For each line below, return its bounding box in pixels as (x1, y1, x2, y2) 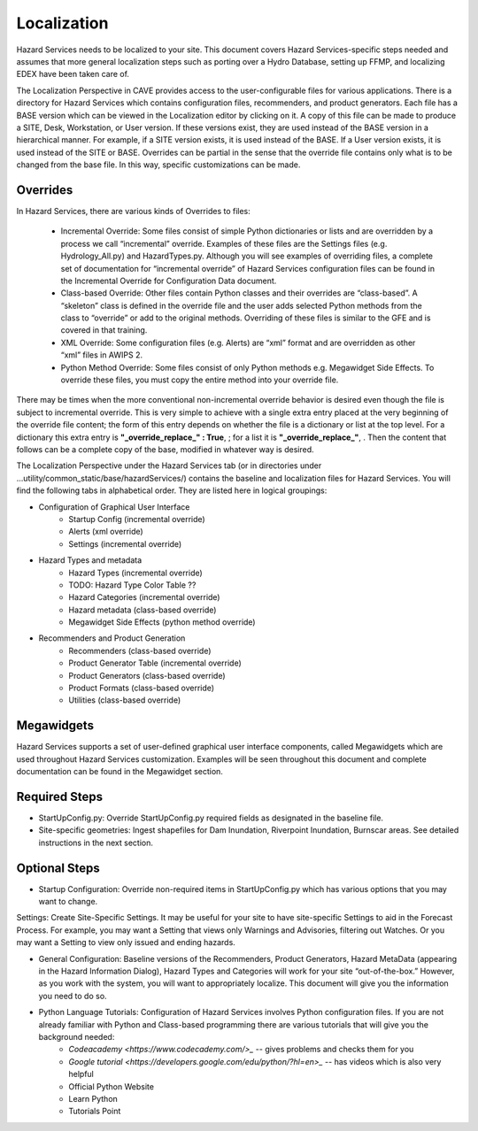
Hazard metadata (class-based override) (68, 604, 217, 615)
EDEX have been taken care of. (16, 69, 130, 80)
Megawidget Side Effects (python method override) (68, 617, 256, 627)
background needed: (38, 1032, 115, 1042)
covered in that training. (60, 325, 148, 335)
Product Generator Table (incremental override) (68, 658, 243, 668)
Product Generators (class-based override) (68, 670, 226, 681)
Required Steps (16, 789, 104, 804)
